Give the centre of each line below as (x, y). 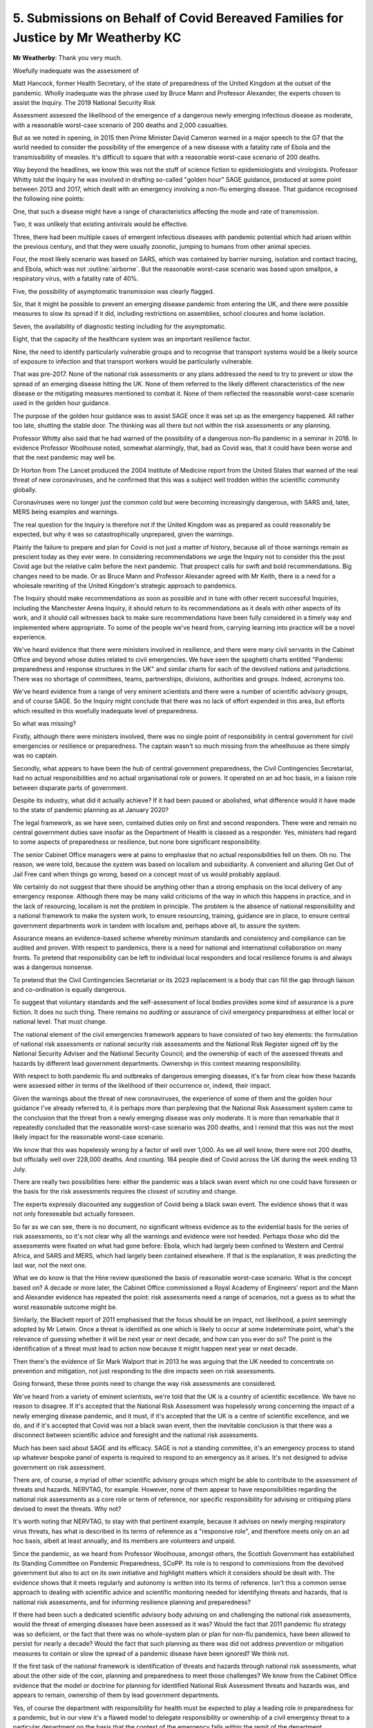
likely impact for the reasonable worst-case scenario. (89, 1137)
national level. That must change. (60, 1022)
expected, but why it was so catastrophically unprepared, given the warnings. (123, 534)
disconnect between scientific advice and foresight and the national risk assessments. (136, 1435)
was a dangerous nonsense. (53, 967)
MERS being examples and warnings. (66, 512)
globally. (25, 489)
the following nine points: (49, 199)
